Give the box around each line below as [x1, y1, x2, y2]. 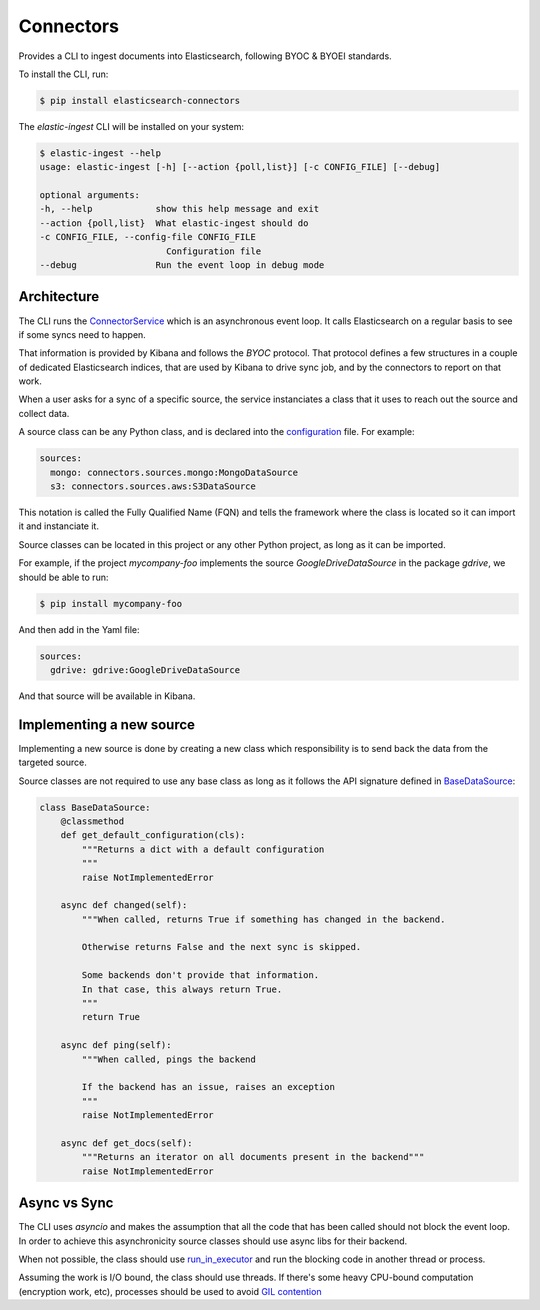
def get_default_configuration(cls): [60, 830, 246, 841]
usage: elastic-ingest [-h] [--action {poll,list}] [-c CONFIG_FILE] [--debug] [39, 161, 441, 173]
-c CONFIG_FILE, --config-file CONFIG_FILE [39, 231, 257, 243]
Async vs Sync [18, 1195, 114, 1212]
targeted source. [18, 756, 87, 769]
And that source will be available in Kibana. [18, 690, 196, 702]
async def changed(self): [60, 900, 188, 911]
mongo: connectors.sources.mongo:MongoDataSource [50, 466, 299, 478]
